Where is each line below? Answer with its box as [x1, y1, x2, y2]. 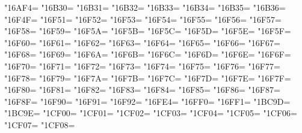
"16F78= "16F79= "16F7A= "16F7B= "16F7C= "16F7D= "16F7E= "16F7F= [4, 71, 291, 84]
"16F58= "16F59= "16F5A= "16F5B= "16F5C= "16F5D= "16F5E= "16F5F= [4, 25, 291, 37]
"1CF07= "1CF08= [4, 118, 75, 131]
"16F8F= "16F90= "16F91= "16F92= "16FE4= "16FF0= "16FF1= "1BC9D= [4, 95, 291, 107]
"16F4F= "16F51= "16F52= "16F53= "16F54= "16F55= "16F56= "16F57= [4, 13, 282, 25]
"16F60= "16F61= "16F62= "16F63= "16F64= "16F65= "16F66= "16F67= [4, 36, 280, 49]
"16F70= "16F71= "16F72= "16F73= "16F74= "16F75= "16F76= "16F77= [4, 59, 280, 72]
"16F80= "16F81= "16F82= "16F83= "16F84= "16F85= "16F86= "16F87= [4, 83, 280, 96]
